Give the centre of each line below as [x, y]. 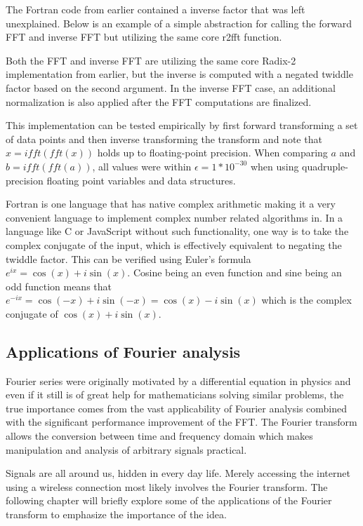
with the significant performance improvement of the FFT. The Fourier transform [181, 422]
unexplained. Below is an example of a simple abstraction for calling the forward [179, 23]
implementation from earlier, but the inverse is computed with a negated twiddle [179, 74]
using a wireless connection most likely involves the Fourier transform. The [167, 486]
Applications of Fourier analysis [123, 351]
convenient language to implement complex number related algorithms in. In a [174, 217]
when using [275, 166]
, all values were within [142, 166]
